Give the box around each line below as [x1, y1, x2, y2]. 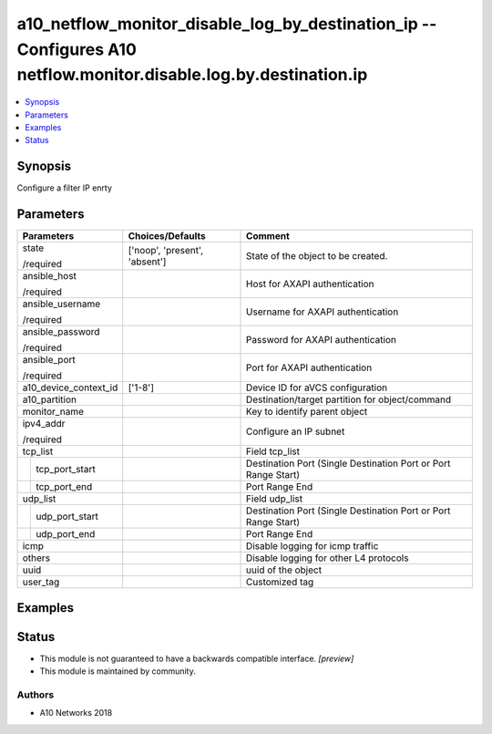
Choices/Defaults [128, 230, 206, 243]
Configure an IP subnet [246, 425, 345, 438]
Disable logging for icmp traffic [246, 540, 379, 553]
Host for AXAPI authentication [246, 278, 374, 291]
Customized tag [246, 575, 314, 588]
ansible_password [22, 326, 100, 338]
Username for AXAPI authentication [246, 305, 399, 318]
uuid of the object [246, 563, 323, 576]
